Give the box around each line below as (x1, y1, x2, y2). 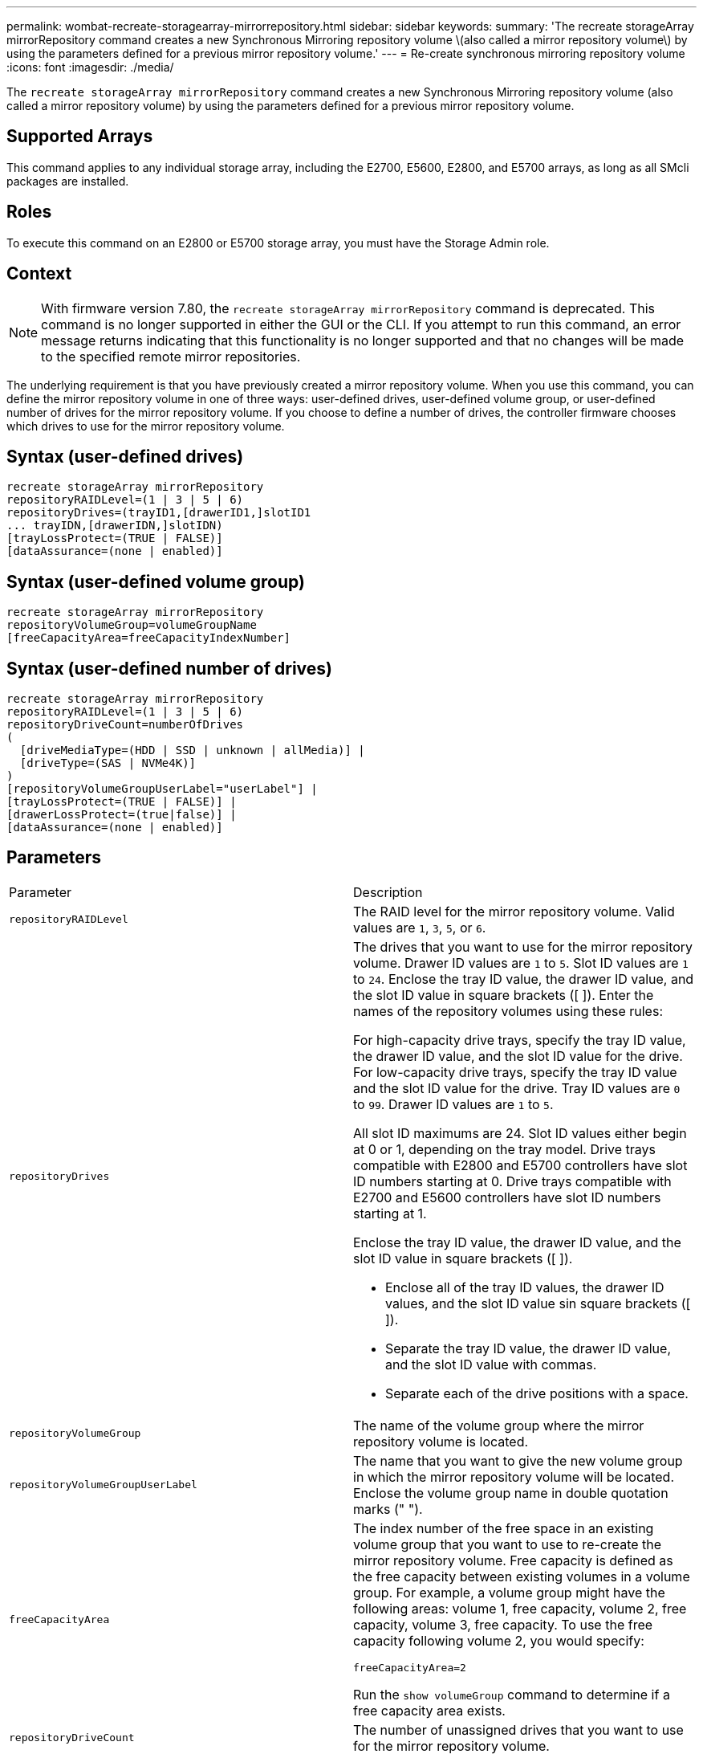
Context (6, 263, 72, 284)
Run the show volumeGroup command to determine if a (353, 1686, 670, 1703)
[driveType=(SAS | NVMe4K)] (19, 757, 197, 770)
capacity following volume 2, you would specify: (353, 1632, 644, 1649)
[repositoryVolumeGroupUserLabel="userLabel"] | (6, 782, 318, 796)
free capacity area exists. (353, 1702, 506, 1719)
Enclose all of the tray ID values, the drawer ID (385, 1279, 664, 1295)
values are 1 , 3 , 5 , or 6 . (353, 919, 486, 936)
